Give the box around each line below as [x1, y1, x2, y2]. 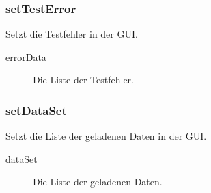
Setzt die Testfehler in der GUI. [5, 27, 138, 41]
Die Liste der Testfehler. [33, 73, 134, 87]
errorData [5, 49, 46, 64]
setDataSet [5, 101, 67, 118]
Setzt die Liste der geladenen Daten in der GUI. [5, 129, 207, 143]
